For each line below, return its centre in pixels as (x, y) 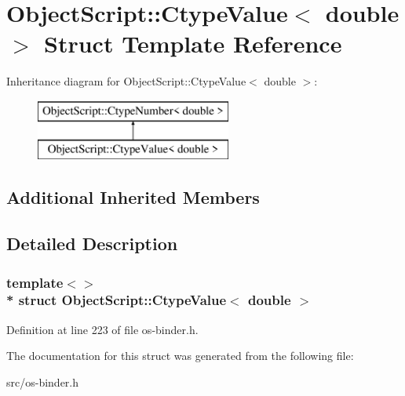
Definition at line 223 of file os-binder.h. (102, 329)
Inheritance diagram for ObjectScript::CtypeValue (126, 81)
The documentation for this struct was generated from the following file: (180, 356)
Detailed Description (92, 243)
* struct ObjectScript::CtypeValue (117, 300)
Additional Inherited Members (133, 197)
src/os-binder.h (43, 381)
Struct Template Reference (193, 44)
